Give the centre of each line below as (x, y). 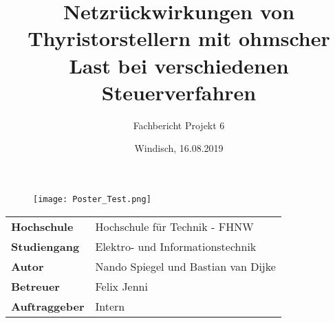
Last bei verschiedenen (179, 65)
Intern (110, 306)
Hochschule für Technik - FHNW (174, 226)
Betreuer (35, 286)
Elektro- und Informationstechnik (176, 246)
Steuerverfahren (179, 92)
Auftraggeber (48, 306)
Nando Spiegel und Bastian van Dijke (185, 266)
